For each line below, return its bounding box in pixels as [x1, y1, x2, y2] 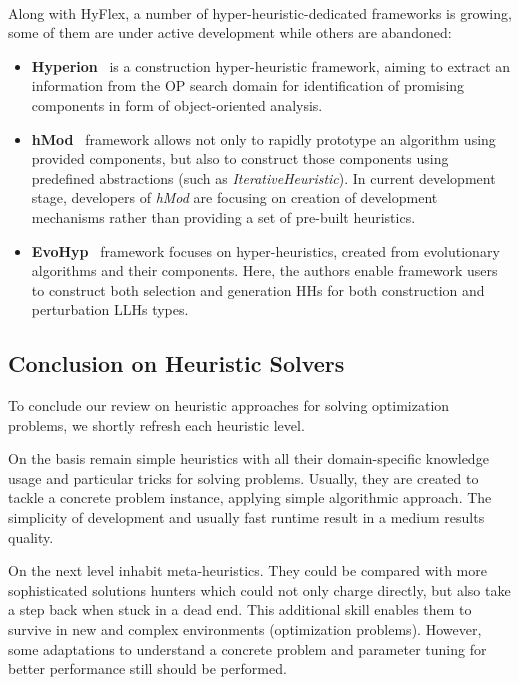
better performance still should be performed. [8, 658, 287, 679]
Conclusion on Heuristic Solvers [8, 348, 345, 379]
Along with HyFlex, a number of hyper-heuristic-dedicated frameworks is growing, [8, 2, 512, 23]
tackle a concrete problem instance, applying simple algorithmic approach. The [8, 487, 492, 508]
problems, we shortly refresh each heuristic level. [8, 414, 305, 435]
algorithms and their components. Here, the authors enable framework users [31, 260, 498, 281]
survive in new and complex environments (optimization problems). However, [8, 619, 482, 640]
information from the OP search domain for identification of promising [31, 75, 465, 96]
